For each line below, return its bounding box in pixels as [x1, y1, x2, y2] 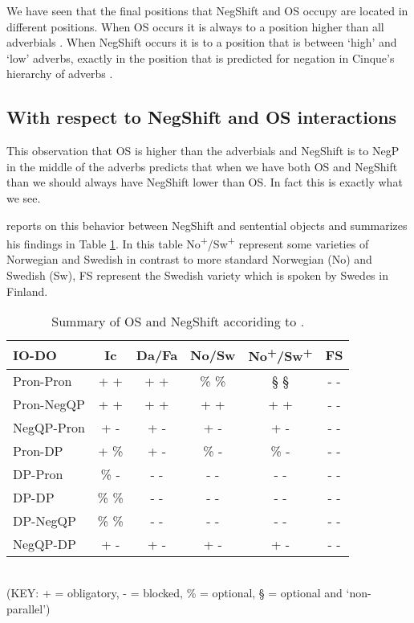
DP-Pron [13, 464, 63, 483]
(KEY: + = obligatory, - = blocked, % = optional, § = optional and [6, 584, 343, 601]
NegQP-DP [13, 534, 76, 553]
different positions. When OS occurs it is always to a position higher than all [6, 18, 384, 35]
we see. [6, 189, 41, 206]
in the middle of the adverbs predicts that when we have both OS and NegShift [6, 158, 398, 174]
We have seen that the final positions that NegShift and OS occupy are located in [6, 2, 408, 18]
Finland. [6, 282, 48, 299]
